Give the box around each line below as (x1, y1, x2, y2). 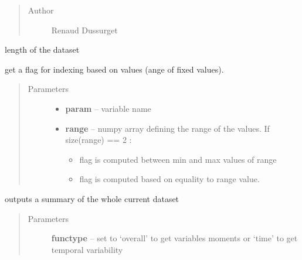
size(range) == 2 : (65, 134, 132, 146)
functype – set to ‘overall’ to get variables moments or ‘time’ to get (51, 232, 298, 244)
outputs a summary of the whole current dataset (5, 192, 179, 204)
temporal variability (51, 243, 123, 255)
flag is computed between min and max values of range (79, 153, 277, 165)
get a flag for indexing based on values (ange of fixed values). (5, 63, 224, 75)
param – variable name (65, 102, 151, 114)
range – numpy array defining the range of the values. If (65, 122, 270, 134)
